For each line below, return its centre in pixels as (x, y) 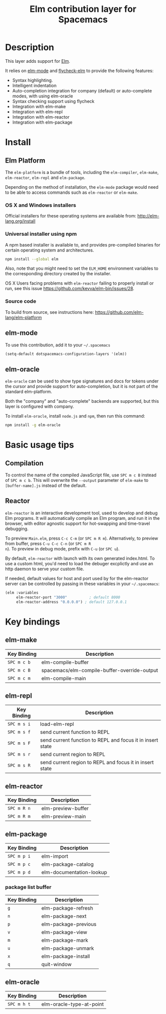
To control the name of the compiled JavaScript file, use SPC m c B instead (81, 475)
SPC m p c (19, 864)
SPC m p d (19, 872)
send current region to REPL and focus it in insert (97, 762)
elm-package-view (64, 932)
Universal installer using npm (41, 234)
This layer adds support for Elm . (38, 61)
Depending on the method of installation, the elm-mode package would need (82, 187)
